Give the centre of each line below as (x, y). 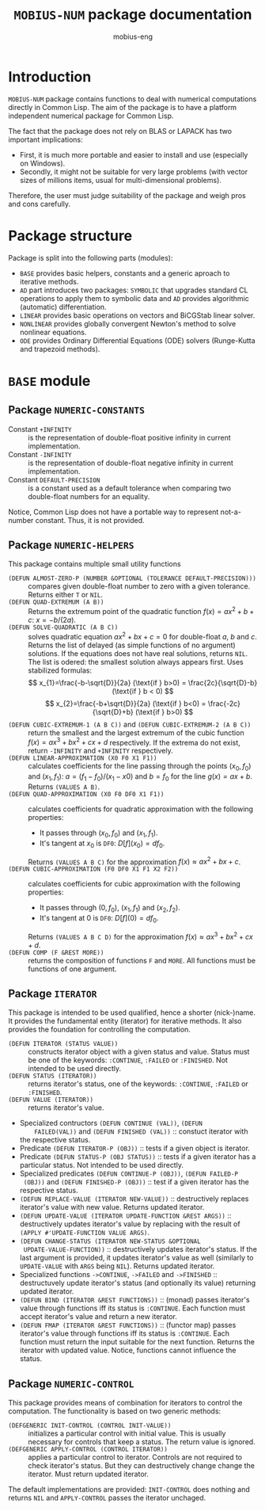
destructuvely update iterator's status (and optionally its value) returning (138, 1283)
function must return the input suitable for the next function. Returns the (137, 1342)
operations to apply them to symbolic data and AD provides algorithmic (134, 298)
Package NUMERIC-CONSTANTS (76, 410)
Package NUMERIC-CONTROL (71, 1384)
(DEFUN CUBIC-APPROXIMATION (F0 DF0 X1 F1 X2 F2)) (93, 869)
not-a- (231, 512)
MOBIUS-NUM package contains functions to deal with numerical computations (132, 99)
